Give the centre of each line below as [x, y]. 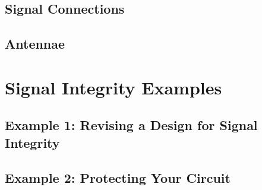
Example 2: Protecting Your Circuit [118, 177]
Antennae [35, 44]
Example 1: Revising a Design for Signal [131, 125]
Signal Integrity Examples [113, 87]
